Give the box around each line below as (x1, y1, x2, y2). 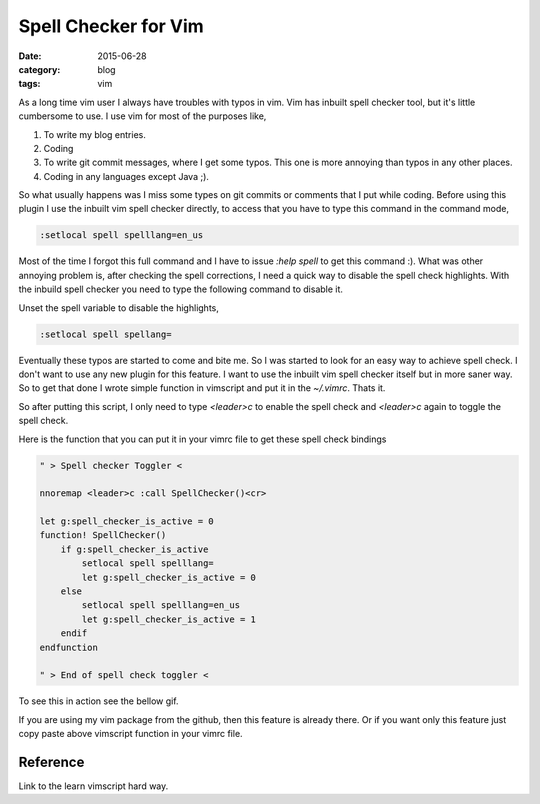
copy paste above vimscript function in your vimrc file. (18, 728, 244, 740)
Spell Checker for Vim (18, 15, 204, 37)
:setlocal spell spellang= (39, 328, 172, 340)
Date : (18, 50, 42, 62)
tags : (18, 78, 41, 90)
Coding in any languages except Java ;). (43, 170, 210, 182)
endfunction (39, 641, 99, 653)
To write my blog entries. (43, 128, 147, 140)
